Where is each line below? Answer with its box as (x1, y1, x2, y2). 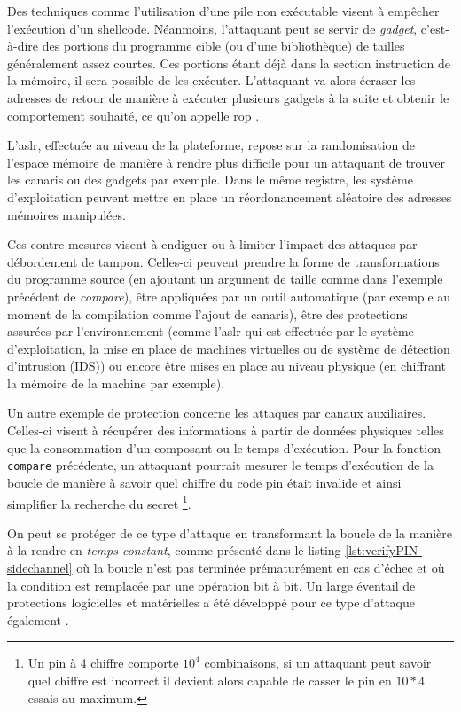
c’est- (420, 19, 449, 37)
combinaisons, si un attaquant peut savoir (204, 653, 432, 672)
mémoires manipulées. (7, 205, 126, 223)
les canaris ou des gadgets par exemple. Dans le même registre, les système (7, 170, 413, 189)
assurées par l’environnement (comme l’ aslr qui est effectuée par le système (7, 322, 414, 340)
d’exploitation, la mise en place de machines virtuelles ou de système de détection (7, 339, 450, 357)
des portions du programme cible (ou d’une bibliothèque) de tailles (42, 36, 405, 55)
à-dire (7, 36, 39, 55)
